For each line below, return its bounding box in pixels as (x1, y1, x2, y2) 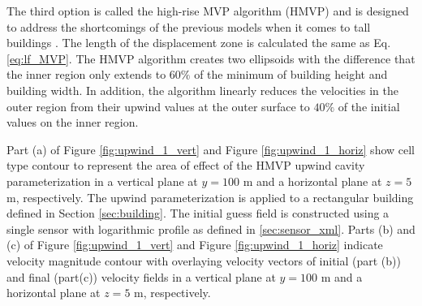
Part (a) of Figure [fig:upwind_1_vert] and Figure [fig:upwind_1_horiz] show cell (6, 140, 416, 157)
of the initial (338, 97, 400, 114)
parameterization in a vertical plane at (6, 172, 198, 189)
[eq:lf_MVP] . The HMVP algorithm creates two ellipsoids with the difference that (6, 50, 416, 67)
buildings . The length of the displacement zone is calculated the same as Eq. (6, 34, 391, 51)
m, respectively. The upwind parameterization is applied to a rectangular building (6, 188, 414, 205)
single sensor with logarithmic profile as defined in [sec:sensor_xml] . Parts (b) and (6, 220, 416, 237)
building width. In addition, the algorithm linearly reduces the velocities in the (6, 81, 398, 98)
